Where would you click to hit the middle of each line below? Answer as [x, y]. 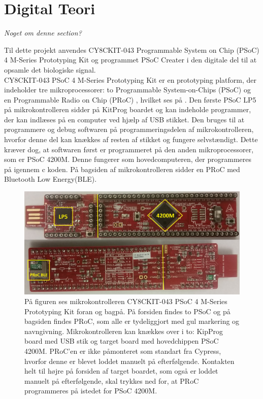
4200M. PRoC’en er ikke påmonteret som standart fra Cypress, [123, 351]
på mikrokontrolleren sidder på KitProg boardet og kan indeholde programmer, [128, 109]
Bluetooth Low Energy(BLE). [51, 179]
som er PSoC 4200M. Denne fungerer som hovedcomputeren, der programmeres [128, 159]
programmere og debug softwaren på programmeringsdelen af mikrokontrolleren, [129, 129]
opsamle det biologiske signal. [50, 69]
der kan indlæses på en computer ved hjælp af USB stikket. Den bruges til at [124, 119]
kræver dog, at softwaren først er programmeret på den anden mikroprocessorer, [129, 149]
